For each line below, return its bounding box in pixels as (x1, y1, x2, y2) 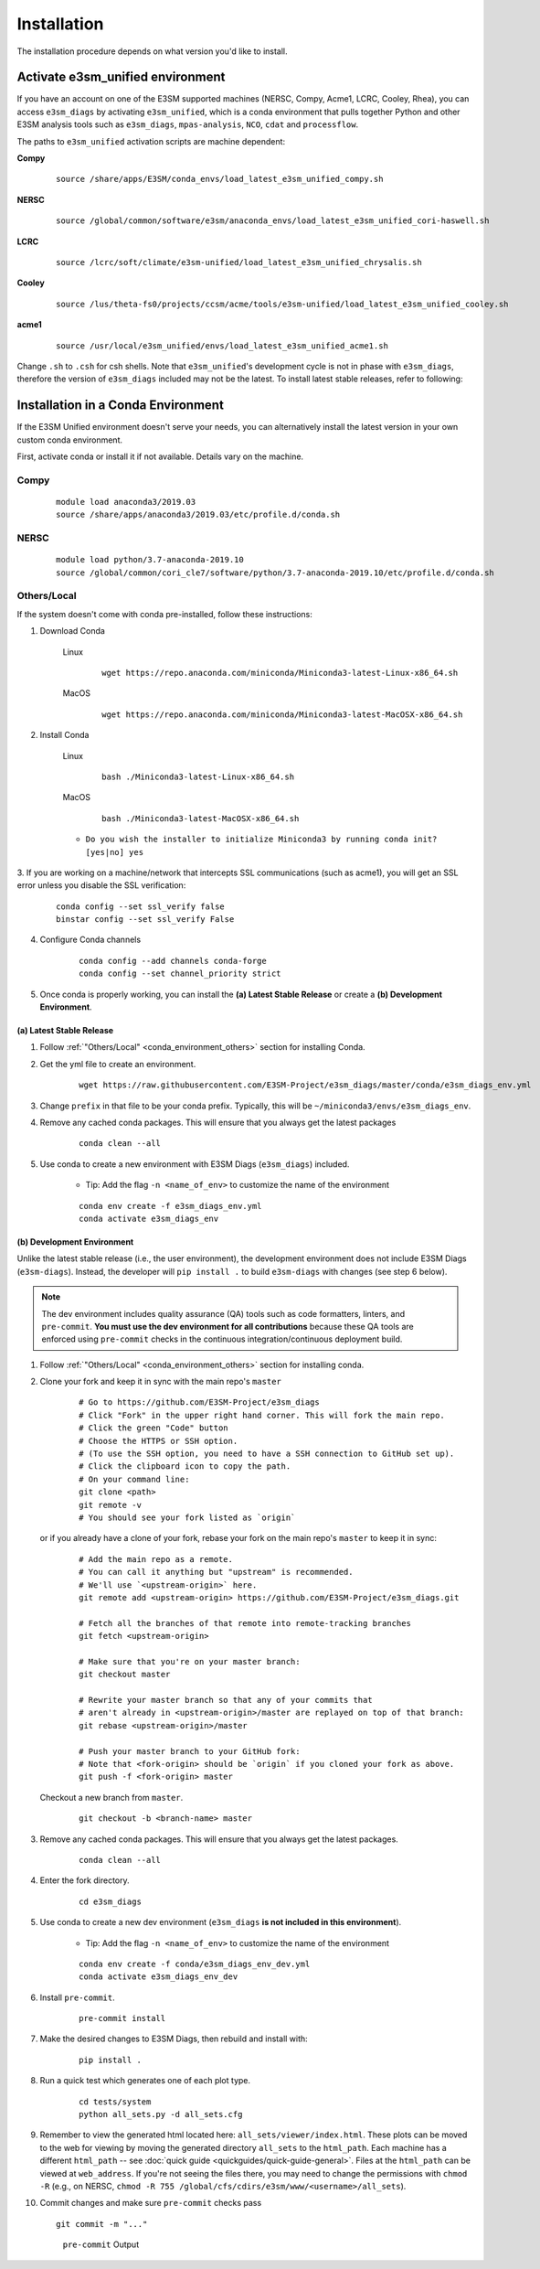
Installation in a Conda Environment (16, 398, 224, 413)
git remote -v (79, 1500, 142, 1510)
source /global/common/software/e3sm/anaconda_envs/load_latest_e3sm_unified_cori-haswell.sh (56, 216, 490, 226)
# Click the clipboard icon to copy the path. (79, 1461, 291, 1472)
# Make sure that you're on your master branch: (79, 1656, 301, 1666)
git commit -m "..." (56, 2219, 148, 2229)
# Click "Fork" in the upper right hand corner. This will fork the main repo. (79, 1409, 445, 1420)
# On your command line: (79, 1473, 190, 1484)
